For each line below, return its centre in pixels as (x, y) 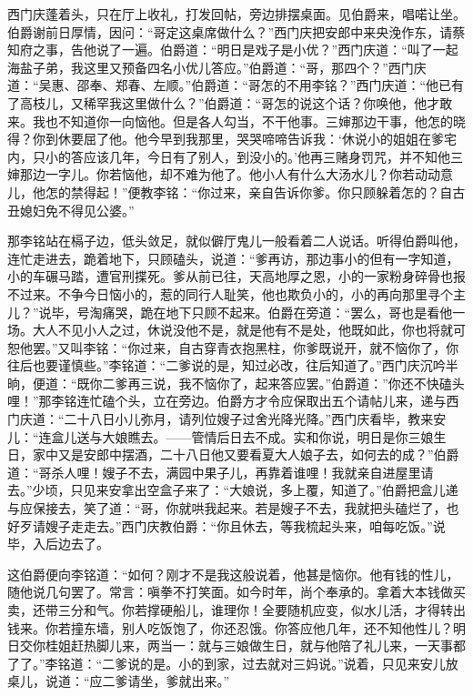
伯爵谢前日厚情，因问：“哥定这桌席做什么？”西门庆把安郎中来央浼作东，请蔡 (236, 31)
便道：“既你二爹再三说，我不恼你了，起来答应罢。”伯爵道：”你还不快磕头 (248, 383)
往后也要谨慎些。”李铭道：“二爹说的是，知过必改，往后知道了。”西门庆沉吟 (226, 365)
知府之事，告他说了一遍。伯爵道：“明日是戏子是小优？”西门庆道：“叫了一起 (233, 50)
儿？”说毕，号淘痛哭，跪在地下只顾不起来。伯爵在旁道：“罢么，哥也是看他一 (236, 312)
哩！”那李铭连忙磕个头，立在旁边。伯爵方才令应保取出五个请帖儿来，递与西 (233, 401)
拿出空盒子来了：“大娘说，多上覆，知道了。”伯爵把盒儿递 (290, 490)
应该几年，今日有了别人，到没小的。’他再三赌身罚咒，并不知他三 (273, 156)
